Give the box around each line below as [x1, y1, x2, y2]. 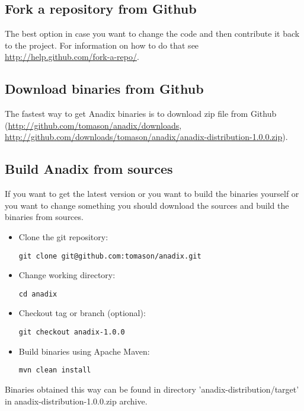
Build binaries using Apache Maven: [18, 345, 150, 357]
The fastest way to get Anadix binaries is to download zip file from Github [5, 107, 277, 120]
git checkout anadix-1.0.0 [18, 328, 125, 337]
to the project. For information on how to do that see [5, 39, 199, 51]
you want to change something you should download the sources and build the [5, 199, 289, 211]
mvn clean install [18, 366, 91, 375]
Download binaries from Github [5, 79, 204, 98]
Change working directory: [18, 269, 116, 281]
